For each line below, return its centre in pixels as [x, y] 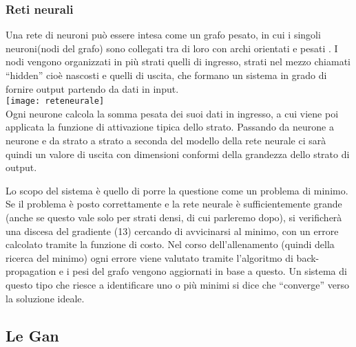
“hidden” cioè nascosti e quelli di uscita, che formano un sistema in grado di [166, 75]
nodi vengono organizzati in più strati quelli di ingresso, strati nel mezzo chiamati [178, 61]
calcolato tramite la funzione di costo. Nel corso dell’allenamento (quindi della [170, 244]
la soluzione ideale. [45, 298]
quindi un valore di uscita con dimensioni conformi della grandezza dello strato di [178, 154]
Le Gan [32, 335]
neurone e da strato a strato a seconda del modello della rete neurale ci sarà [166, 141]
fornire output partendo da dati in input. [92, 88]
